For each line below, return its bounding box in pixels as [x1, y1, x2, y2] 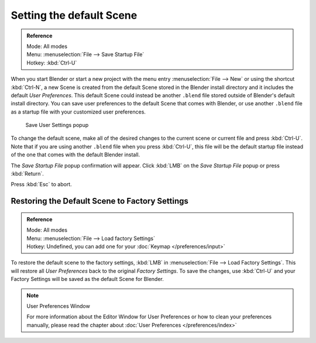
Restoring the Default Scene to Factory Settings [11, 196, 188, 206]
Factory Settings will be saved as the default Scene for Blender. [11, 276, 164, 283]
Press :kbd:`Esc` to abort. [11, 181, 73, 188]
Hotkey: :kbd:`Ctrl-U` [26, 59, 77, 66]
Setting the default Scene [11, 9, 138, 22]
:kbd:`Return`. [11, 170, 44, 177]
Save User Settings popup [25, 122, 89, 129]
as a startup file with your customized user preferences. [11, 108, 146, 115]
